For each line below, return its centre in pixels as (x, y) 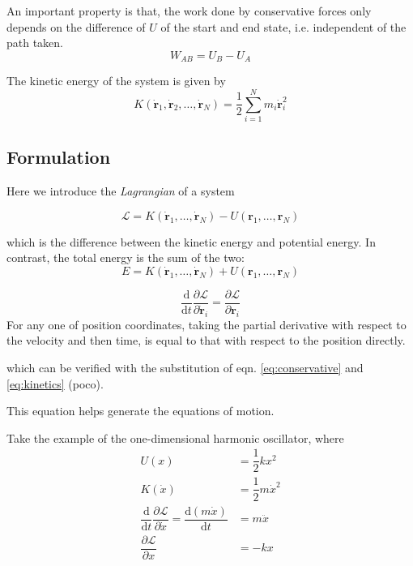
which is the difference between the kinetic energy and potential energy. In (191, 241)
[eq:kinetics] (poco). (55, 383)
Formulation (59, 157)
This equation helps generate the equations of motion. (141, 411)
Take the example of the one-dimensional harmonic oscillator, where (175, 437)
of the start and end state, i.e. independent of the (283, 26)
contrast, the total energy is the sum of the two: (126, 257)
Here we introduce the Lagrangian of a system (121, 191)
